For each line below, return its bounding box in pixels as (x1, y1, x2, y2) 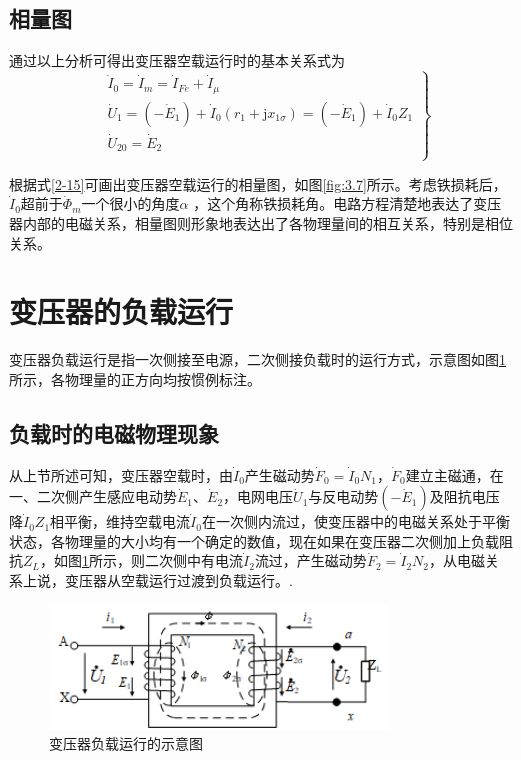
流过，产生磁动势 (254, 550, 367, 571)
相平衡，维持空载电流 (50, 511, 191, 532)
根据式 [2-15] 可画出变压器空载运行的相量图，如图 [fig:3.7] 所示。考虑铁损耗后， (9, 173, 507, 194)
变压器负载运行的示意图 (49, 733, 203, 754)
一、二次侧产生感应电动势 (9, 486, 177, 507)
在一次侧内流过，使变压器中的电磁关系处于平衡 (201, 511, 510, 532)
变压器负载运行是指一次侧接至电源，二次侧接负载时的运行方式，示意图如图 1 (9, 349, 506, 370)
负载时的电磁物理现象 (9, 417, 219, 448)
